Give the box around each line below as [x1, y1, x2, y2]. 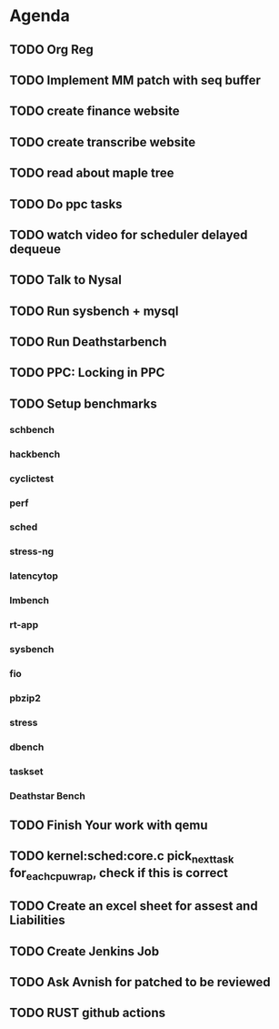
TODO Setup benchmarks [9, 396, 157, 411]
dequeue [9, 241, 62, 257]
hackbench [9, 448, 61, 460]
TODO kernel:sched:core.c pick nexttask [9, 848, 234, 866]
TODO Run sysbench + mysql [9, 303, 179, 318]
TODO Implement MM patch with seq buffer [9, 72, 261, 87]
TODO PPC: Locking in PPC [9, 365, 165, 380]
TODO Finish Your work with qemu [9, 818, 208, 833]
